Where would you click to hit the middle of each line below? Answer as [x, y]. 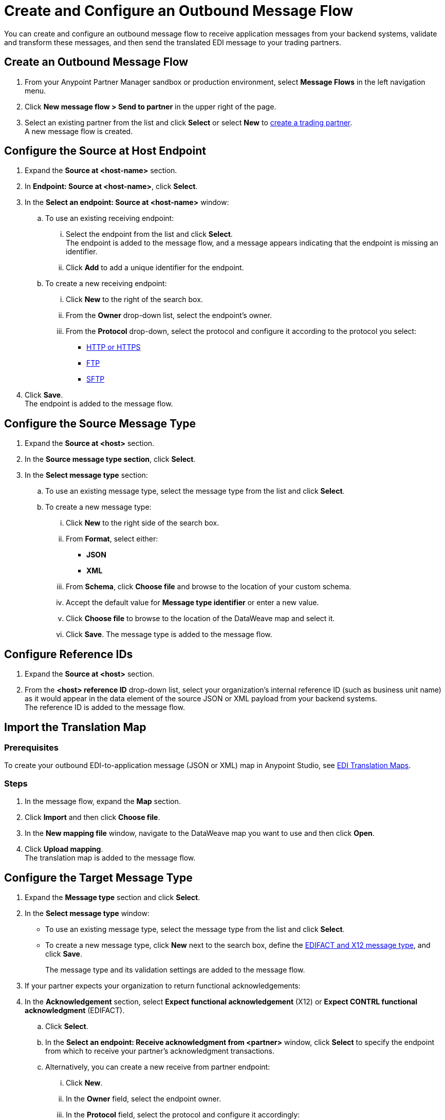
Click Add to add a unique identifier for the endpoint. [155, 268]
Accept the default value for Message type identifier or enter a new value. [192, 603]
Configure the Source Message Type [100, 423]
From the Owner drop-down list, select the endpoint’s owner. [169, 315]
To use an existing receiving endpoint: [110, 218]
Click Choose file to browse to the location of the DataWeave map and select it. [200, 619]
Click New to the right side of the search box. [143, 523]
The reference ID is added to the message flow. [105, 707]
